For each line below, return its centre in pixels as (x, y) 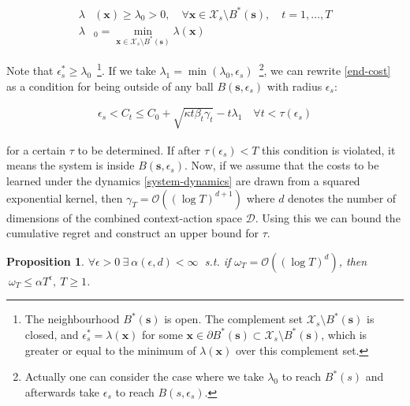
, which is (344, 334)
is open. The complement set (234, 319)
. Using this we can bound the (328, 217)
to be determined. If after (139, 149)
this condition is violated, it (329, 149)
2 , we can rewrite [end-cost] (325, 69)
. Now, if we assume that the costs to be (281, 165)
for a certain (36, 149)
